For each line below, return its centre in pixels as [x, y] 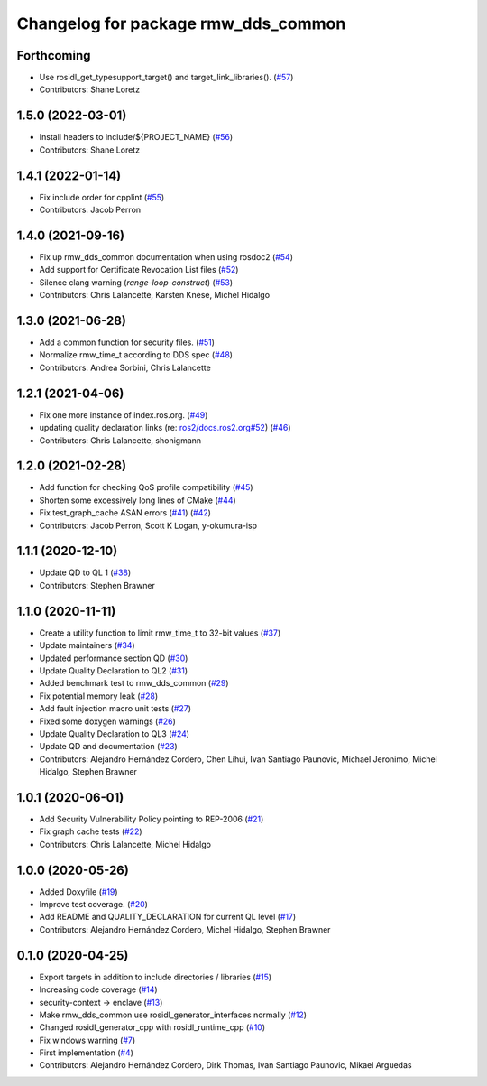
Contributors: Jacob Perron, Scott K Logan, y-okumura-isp [148, 525]
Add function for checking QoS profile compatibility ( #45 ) [146, 487]
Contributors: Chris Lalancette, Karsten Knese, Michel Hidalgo [155, 295]
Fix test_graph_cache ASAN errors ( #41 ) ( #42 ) [125, 513]
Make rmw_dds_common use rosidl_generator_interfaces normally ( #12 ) [173, 1015]
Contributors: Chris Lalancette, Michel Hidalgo [125, 844]
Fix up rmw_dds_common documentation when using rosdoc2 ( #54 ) [166, 256]
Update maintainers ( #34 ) [87, 645]
